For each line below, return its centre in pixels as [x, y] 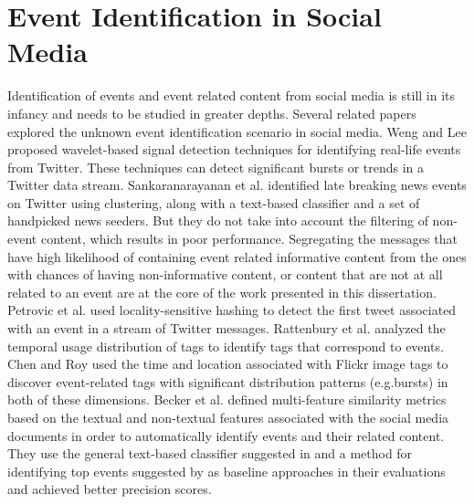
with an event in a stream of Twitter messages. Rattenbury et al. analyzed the [226, 328]
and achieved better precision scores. [110, 489]
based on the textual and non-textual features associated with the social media [228, 417]
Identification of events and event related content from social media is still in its [232, 95]
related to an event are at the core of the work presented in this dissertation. [222, 292]
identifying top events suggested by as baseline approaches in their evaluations [226, 471]
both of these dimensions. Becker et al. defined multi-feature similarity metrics [227, 399]
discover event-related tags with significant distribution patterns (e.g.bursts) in [228, 381]
